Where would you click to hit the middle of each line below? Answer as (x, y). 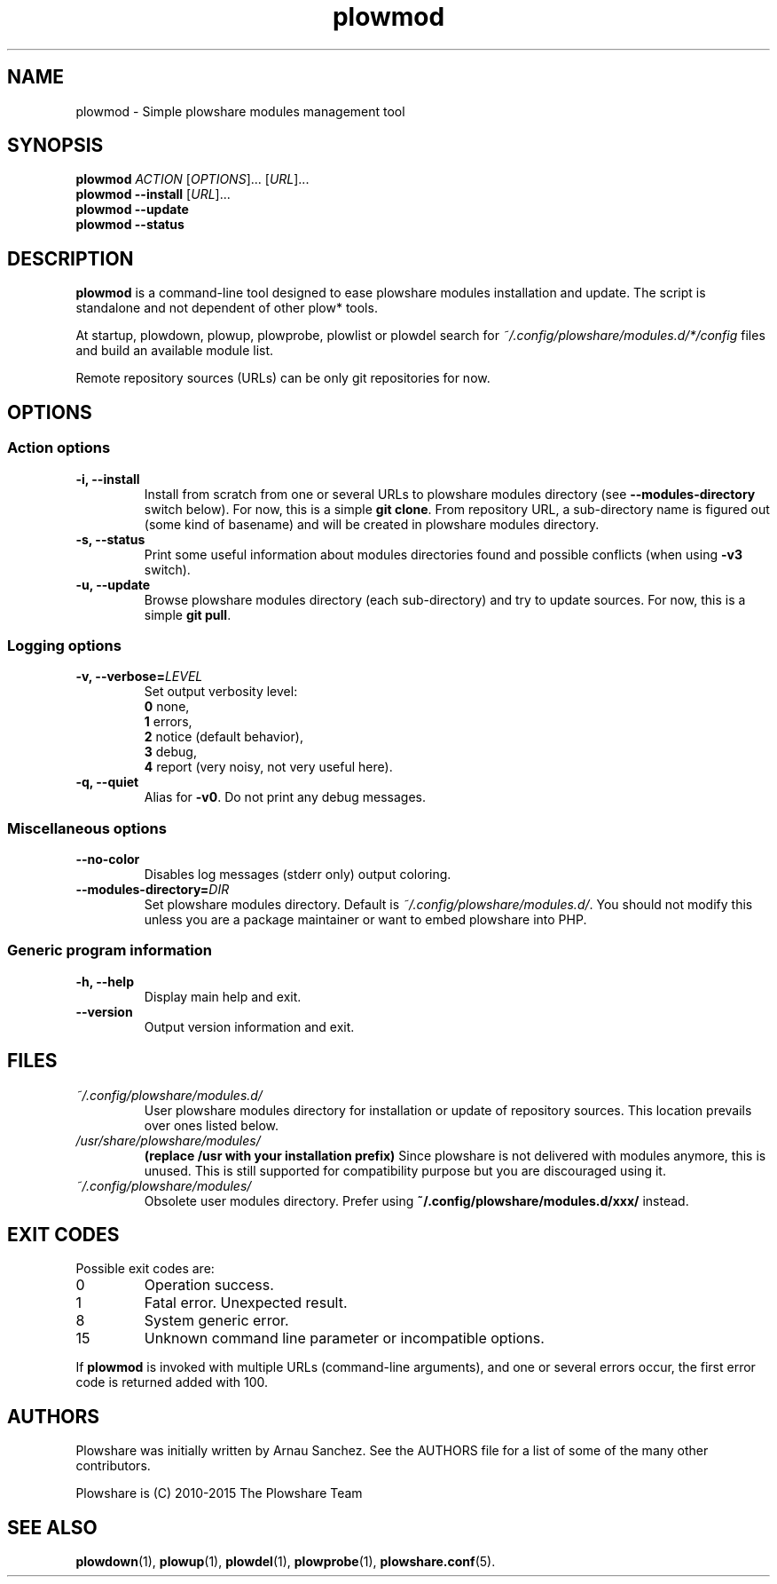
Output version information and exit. (249, 1026)
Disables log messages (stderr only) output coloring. (298, 874)
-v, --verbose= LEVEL (139, 677)
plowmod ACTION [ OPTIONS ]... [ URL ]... (192, 179)
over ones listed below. (212, 1125)
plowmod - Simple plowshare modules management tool (240, 111)
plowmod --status (130, 225)
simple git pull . (188, 614)
